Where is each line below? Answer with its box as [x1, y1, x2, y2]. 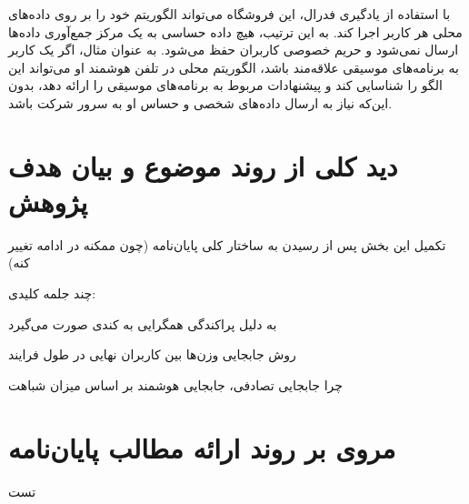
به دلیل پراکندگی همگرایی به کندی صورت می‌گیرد [8, 314, 277, 333]
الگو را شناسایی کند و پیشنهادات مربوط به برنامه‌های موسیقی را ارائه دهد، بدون [8, 76, 443, 95]
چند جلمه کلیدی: [8, 284, 96, 303]
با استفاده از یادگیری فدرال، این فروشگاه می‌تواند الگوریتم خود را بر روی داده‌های [8, 5, 451, 23]
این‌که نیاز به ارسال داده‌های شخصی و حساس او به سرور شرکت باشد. [8, 93, 393, 112]
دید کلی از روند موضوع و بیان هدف [8, 146, 398, 184]
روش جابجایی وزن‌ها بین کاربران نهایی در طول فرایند [8, 345, 296, 364]
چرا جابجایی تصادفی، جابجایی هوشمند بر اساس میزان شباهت [8, 375, 343, 394]
